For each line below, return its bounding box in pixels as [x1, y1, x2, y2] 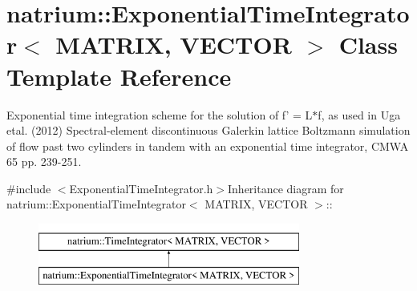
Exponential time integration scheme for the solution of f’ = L [6, 106, 313, 123]
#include [6, 180, 51, 196]
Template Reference [6, 59, 232, 92]
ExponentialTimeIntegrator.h [69, 180, 213, 196]
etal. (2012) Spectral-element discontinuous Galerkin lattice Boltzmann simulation [6, 122, 411, 139]
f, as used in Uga [318, 106, 401, 123]
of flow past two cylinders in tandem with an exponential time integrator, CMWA [6, 137, 409, 154]
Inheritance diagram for [228, 180, 344, 196]
